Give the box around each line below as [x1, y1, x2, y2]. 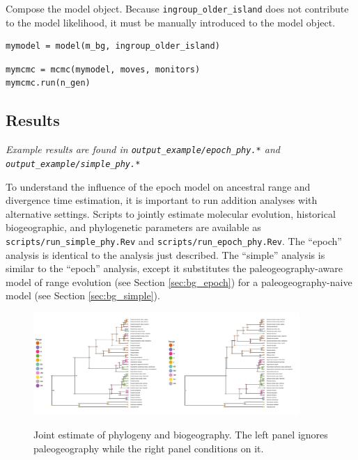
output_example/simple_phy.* [6, 159, 141, 169]
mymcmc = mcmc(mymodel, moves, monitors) [6, 64, 201, 74]
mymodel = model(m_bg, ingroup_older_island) [6, 41, 220, 51]
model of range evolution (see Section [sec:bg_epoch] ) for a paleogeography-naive [6, 274, 352, 289]
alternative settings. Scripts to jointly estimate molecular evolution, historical [6, 206, 336, 221]
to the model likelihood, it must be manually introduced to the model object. [6, 15, 336, 29]
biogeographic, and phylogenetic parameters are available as [6, 220, 261, 235]
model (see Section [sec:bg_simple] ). [6, 288, 160, 303]
